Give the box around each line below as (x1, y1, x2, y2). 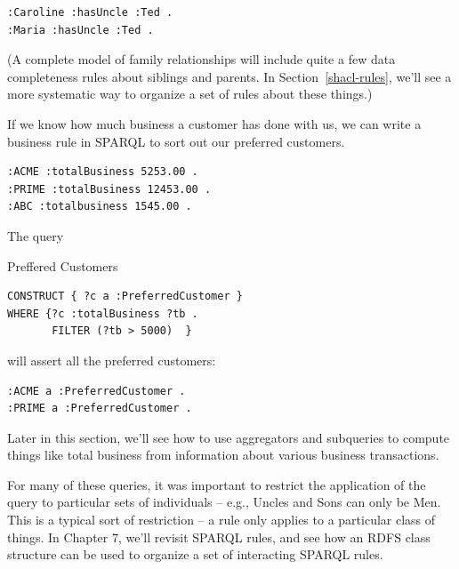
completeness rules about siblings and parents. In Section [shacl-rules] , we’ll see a (7, 67, 452, 85)
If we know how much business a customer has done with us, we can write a (7, 114, 422, 132)
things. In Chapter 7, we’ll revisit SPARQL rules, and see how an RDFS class (7, 527, 431, 546)
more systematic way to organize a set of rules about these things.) (7, 84, 373, 103)
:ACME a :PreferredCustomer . (7, 384, 186, 397)
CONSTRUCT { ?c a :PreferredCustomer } (7, 290, 243, 303)
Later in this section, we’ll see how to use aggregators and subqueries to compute (7, 428, 450, 446)
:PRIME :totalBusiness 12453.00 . (7, 182, 212, 196)
